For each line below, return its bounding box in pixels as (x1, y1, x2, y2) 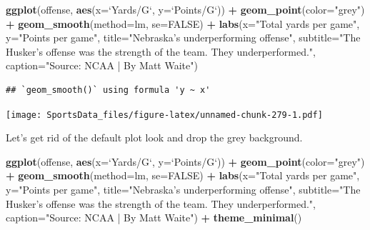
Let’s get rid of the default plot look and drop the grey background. (6, 130, 303, 145)
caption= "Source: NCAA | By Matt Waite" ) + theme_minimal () (6, 210, 302, 225)
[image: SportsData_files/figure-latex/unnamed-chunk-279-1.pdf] (6, 109, 323, 120)
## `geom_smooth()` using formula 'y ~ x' (6, 84, 211, 95)
